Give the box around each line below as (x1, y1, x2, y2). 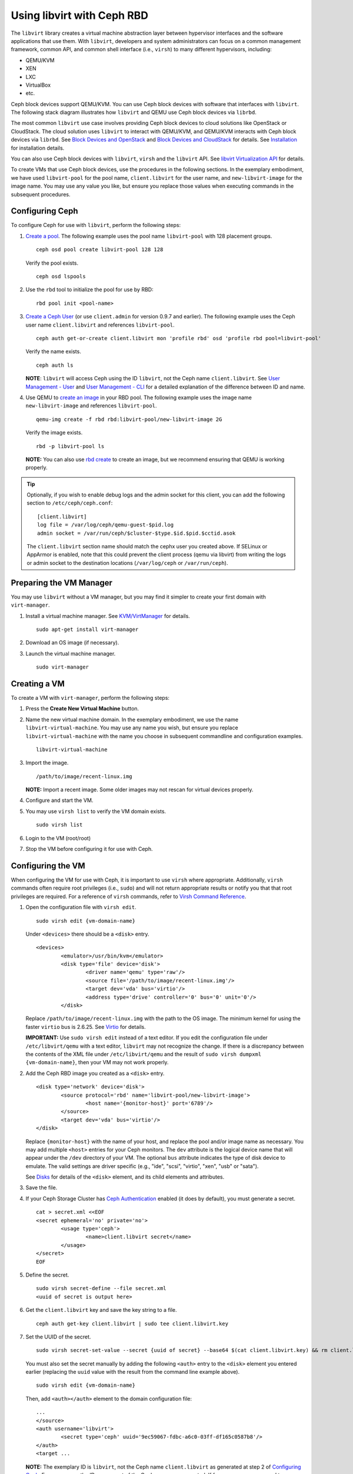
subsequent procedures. (11, 190, 71, 198)
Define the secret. (25, 1271, 69, 1278)
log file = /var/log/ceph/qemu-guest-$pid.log (37, 522, 174, 528)
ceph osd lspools (36, 273, 86, 280)
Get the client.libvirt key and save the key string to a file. (25, 1307, 177, 1314)
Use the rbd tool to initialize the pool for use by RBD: (25, 286, 154, 293)
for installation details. (11, 144, 65, 152)
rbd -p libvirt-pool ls (36, 443, 105, 449)
